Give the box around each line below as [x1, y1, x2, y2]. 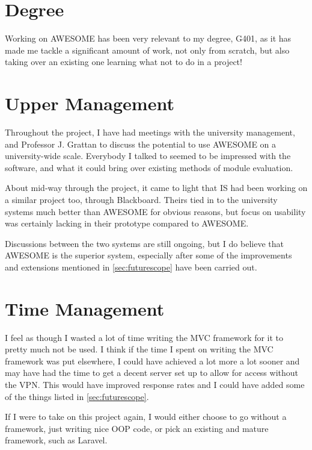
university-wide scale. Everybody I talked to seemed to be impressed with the [5, 149, 291, 162]
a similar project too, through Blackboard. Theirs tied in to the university [5, 193, 278, 205]
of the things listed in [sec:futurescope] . [5, 390, 149, 402]
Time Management [5, 296, 165, 320]
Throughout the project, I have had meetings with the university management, [5, 126, 295, 139]
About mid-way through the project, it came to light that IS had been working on [5, 181, 308, 194]
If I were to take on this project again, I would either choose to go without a [5, 410, 287, 423]
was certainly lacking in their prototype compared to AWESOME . [5, 217, 249, 230]
